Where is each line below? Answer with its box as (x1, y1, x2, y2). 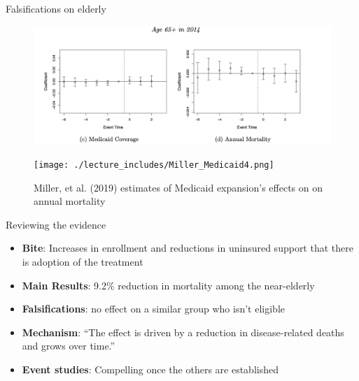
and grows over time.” (22, 338, 115, 353)
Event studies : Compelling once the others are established (22, 361, 279, 376)
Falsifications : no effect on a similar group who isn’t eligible (22, 301, 285, 316)
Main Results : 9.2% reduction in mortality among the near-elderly (22, 278, 315, 292)
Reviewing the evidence (6, 217, 106, 231)
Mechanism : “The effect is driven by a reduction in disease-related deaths (22, 324, 344, 339)
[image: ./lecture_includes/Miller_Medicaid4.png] (34, 159, 274, 170)
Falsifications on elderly (6, 1, 106, 15)
